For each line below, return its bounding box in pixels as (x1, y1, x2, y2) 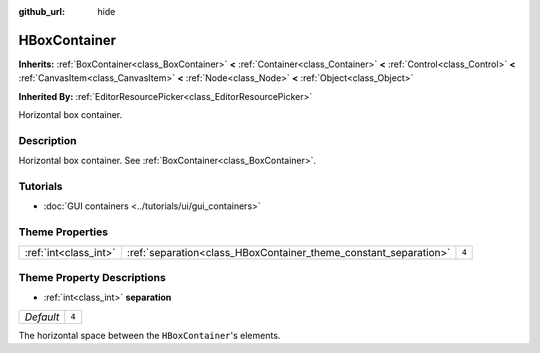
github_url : (18, 6, 65, 17)
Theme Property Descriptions (18, 270, 167, 284)
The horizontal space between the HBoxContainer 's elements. (18, 329, 281, 341)
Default (24, 310, 60, 324)
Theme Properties (18, 225, 109, 239)
